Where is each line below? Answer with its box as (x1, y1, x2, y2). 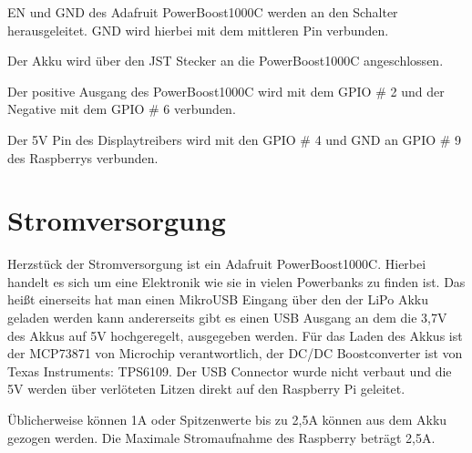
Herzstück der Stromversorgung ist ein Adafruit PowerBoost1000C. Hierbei (7, 254, 426, 273)
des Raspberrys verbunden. (7, 148, 159, 167)
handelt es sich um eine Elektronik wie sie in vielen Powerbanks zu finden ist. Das (7, 272, 466, 291)
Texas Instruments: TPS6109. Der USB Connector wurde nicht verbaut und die (7, 361, 452, 380)
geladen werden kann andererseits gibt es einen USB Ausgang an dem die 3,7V (7, 308, 447, 327)
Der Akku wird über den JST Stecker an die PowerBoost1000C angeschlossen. (7, 51, 444, 70)
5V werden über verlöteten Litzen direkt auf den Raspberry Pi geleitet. (7, 379, 405, 398)
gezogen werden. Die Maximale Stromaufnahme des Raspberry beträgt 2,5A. (7, 427, 436, 447)
